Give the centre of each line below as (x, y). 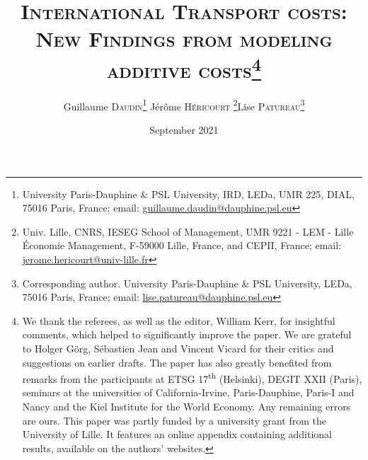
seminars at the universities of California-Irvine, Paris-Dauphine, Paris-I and (188, 392)
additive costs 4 (184, 68)
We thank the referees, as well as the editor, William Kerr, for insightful (179, 320)
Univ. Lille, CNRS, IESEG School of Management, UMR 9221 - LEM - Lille (188, 231)
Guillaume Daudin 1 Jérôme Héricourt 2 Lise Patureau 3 (184, 105)
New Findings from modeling (184, 39)
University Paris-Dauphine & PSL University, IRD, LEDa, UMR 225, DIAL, (188, 194)
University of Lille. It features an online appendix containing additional (177, 434)
